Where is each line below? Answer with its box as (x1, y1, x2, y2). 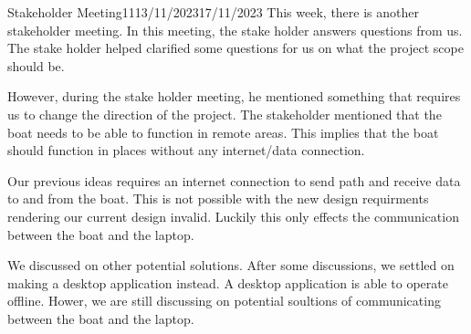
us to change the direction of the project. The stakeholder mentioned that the (7, 104, 442, 123)
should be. (7, 56, 65, 75)
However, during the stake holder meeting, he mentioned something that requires (7, 87, 461, 106)
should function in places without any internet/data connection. (7, 141, 365, 160)
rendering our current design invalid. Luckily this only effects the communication (7, 206, 459, 225)
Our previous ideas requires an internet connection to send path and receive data (7, 171, 461, 190)
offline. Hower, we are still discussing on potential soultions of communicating (7, 291, 441, 310)
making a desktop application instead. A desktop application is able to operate (7, 273, 448, 292)
